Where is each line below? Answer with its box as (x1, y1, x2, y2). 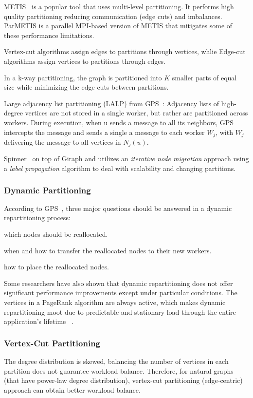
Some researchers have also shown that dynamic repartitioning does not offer (4, 278, 233, 288)
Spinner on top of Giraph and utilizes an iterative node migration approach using (4, 153, 249, 164)
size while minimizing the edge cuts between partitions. (4, 82, 169, 92)
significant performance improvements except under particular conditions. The (4, 287, 237, 298)
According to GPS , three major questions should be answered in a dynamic (4, 203, 232, 213)
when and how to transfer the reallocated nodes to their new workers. (4, 245, 212, 255)
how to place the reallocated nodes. (4, 262, 109, 272)
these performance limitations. (4, 30, 94, 40)
